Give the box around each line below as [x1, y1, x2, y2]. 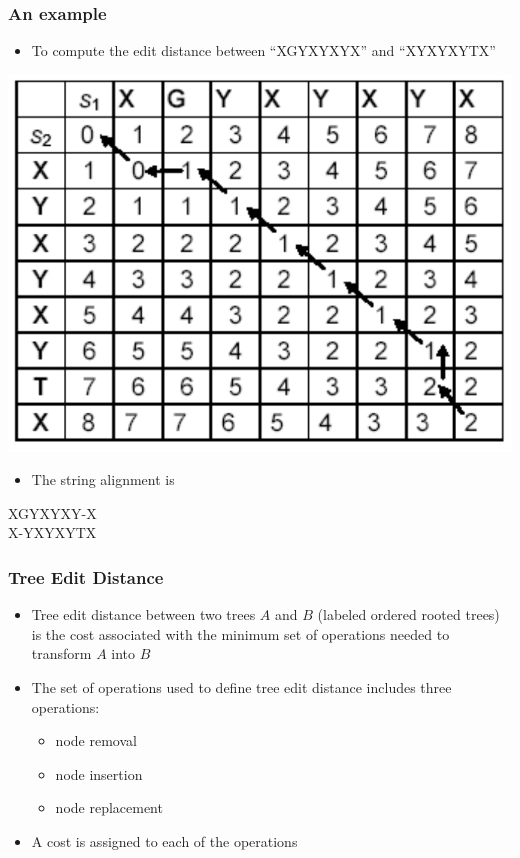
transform [31, 643, 92, 664]
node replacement [55, 797, 163, 818]
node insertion [55, 763, 143, 784]
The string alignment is [31, 469, 175, 490]
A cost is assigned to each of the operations [31, 830, 298, 851]
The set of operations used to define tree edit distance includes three [31, 676, 452, 697]
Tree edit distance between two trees [31, 604, 256, 625]
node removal [55, 730, 137, 751]
